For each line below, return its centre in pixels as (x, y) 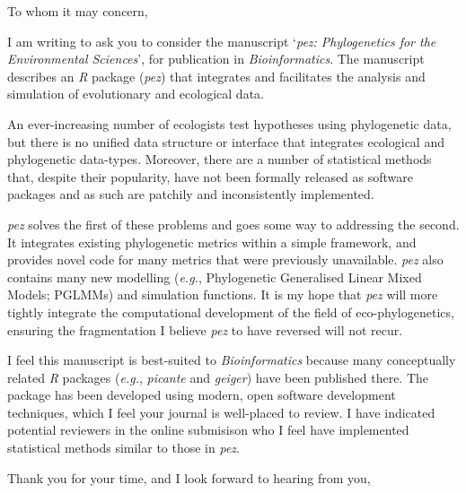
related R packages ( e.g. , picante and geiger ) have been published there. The (218, 377)
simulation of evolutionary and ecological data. (136, 94)
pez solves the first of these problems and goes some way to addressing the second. (233, 224)
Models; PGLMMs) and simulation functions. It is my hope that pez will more (223, 294)
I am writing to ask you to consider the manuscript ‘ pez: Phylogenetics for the (222, 41)
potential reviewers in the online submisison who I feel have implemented (208, 430)
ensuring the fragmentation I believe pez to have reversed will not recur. (205, 329)
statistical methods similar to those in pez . (123, 448)
